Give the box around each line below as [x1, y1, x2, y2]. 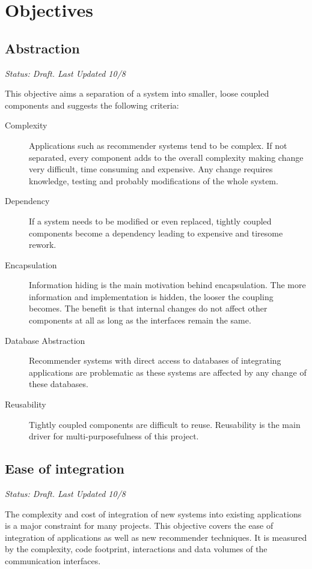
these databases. [29, 378, 88, 390]
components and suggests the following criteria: [5, 98, 179, 111]
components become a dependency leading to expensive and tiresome [29, 226, 283, 239]
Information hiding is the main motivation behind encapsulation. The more [29, 278, 306, 291]
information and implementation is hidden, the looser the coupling [29, 290, 274, 303]
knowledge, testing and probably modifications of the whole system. [29, 174, 278, 187]
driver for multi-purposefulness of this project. [29, 430, 199, 442]
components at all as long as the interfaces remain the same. [29, 314, 251, 327]
